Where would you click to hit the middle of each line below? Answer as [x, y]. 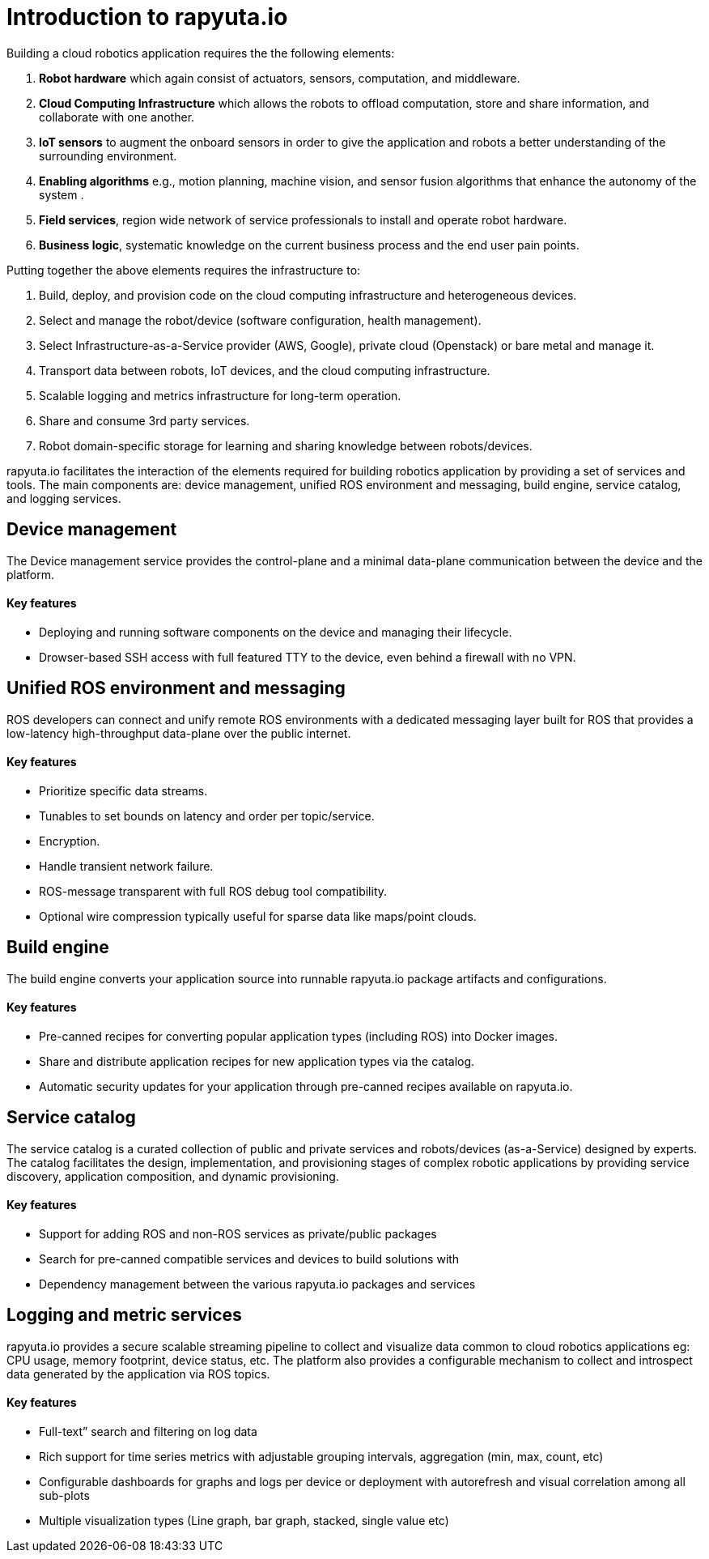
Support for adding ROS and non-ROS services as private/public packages [238, 1234]
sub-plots [64, 1496]
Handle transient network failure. [126, 866]
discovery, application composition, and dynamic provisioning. [173, 1176]
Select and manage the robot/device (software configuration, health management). [260, 320]
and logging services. [64, 498]
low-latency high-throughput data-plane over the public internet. [179, 733]
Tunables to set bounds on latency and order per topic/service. [207, 816]
